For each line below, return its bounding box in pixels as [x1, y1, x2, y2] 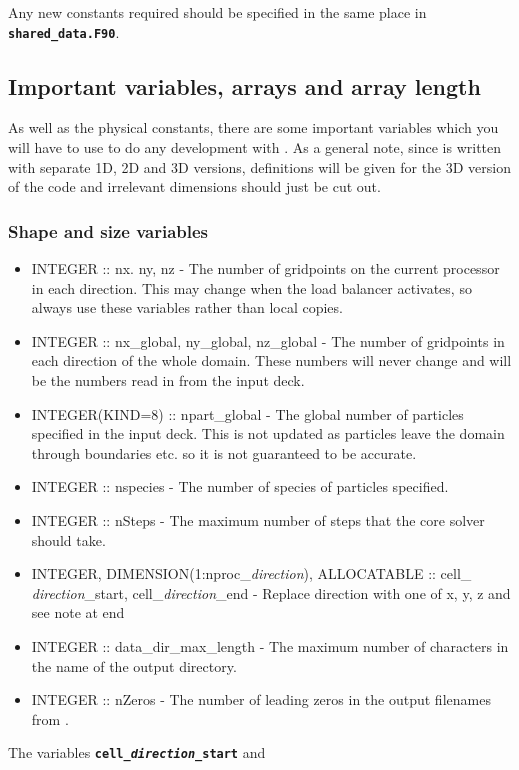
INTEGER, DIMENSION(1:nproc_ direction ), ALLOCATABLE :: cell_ [31, 563, 472, 584]
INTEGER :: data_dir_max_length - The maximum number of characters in [31, 635, 509, 656]
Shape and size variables [8, 218, 208, 243]
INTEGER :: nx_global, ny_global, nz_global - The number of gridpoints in [31, 330, 505, 351]
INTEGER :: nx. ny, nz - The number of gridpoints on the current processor [31, 258, 500, 279]
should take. [31, 529, 106, 550]
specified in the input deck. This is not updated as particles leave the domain [31, 423, 505, 444]
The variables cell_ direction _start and [8, 742, 266, 763]
